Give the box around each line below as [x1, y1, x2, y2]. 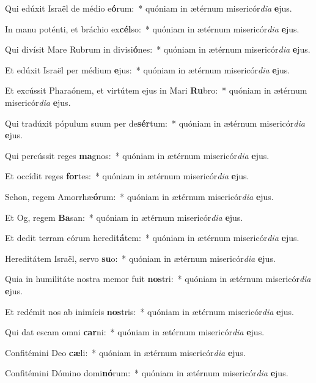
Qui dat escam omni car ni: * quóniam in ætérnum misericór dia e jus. [5, 325, 265, 338]
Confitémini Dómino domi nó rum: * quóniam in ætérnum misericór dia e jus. [5, 366, 288, 379]
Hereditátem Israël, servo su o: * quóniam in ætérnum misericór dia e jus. [5, 251, 276, 264]
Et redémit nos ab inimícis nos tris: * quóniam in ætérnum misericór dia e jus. [5, 305, 294, 318]
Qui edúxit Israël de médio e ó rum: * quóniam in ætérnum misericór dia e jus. [5, 2, 292, 14]
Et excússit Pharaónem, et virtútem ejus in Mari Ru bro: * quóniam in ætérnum [5, 84, 307, 97]
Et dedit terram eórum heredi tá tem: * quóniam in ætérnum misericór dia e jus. [5, 231, 299, 244]
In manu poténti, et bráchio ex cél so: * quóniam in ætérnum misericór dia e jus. [5, 22, 299, 35]
